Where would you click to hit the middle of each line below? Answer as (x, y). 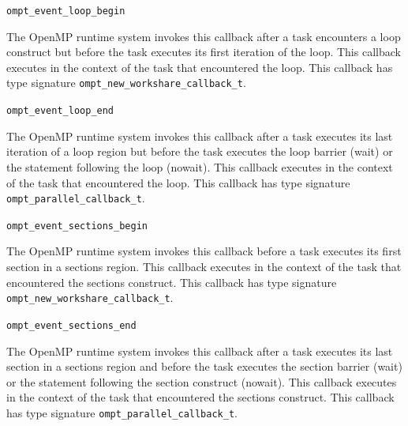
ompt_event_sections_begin (77, 226)
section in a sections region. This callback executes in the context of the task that (204, 267)
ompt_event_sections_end (71, 325)
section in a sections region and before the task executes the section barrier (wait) (204, 366)
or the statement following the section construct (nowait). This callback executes (202, 381)
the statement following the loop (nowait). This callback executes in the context (200, 166)
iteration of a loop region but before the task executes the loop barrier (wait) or (200, 151)
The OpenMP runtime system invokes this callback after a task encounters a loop (204, 36)
